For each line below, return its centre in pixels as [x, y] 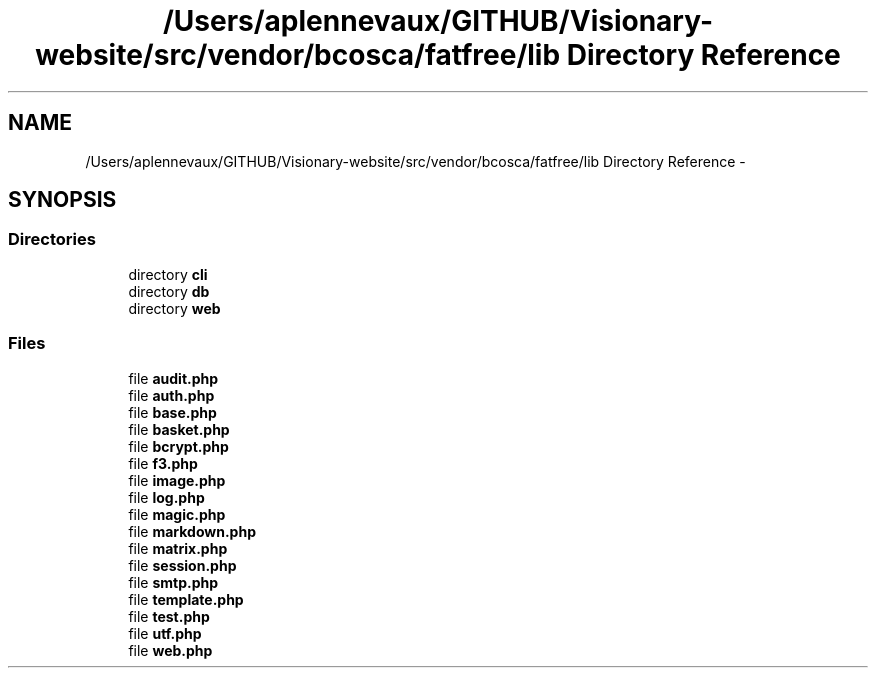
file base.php [172, 412]
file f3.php [163, 463]
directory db [169, 291]
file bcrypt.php [178, 446]
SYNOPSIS [62, 200]
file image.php [177, 480]
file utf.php [165, 633]
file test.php [169, 616]
